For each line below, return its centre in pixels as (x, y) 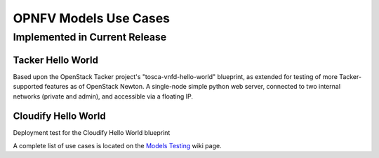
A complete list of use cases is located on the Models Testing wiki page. (117, 145)
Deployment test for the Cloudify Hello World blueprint (92, 133)
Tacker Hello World (55, 60)
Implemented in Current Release (90, 37)
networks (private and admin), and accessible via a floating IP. (103, 96)
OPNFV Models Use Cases (92, 18)
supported (28, 87)
